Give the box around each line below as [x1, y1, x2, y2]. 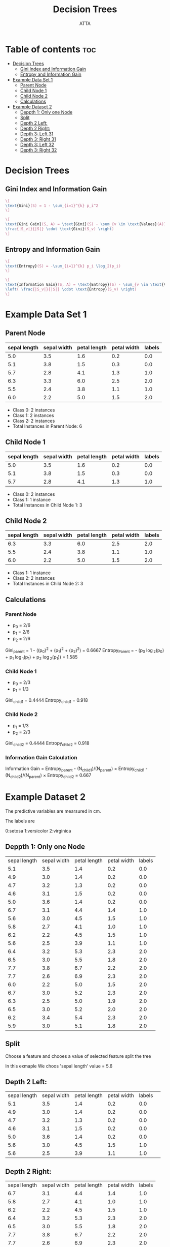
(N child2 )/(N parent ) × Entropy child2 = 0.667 [5, 772, 92, 779]
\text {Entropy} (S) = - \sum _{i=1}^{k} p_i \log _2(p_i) [5, 263, 121, 269]
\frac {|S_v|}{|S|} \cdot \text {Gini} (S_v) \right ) [5, 226, 114, 232]
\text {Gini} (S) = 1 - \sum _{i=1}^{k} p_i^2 [5, 203, 99, 208]
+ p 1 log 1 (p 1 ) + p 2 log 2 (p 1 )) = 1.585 [5, 654, 78, 661]
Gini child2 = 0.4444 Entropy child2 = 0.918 [5, 740, 90, 748]
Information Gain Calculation [5, 754, 77, 761]
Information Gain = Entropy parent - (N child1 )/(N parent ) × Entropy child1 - [5, 765, 148, 773]
